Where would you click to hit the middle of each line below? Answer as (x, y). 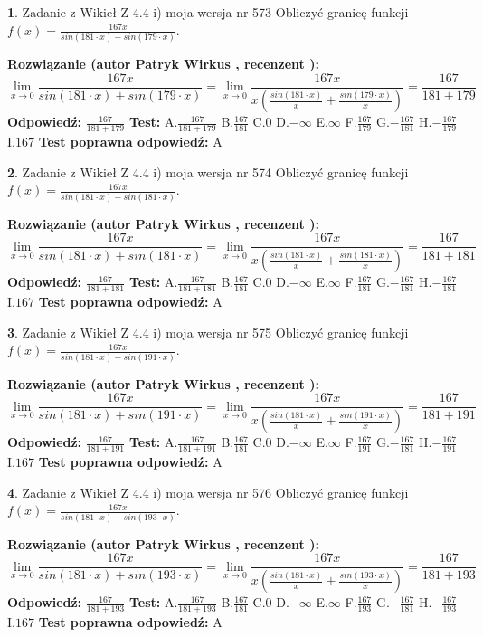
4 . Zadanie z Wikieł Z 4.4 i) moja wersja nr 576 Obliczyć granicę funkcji (208, 492)
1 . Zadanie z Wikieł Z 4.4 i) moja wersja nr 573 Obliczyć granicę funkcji (208, 12)
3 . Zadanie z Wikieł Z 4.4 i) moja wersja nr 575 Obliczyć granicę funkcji (208, 332)
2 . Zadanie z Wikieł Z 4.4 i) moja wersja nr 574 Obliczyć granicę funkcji (208, 171)
